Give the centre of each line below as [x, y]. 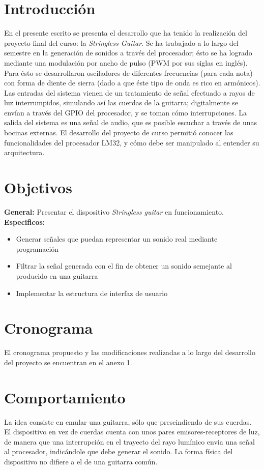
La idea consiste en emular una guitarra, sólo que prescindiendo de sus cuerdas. [128, 421]
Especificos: [25, 222]
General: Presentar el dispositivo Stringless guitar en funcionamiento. [114, 211]
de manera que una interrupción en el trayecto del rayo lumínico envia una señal [129, 441]
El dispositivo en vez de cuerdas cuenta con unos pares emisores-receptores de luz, [132, 432]
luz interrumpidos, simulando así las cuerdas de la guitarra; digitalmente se [121, 102]
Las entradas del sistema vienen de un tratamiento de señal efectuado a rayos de [129, 92]
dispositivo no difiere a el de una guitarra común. [81, 461]
